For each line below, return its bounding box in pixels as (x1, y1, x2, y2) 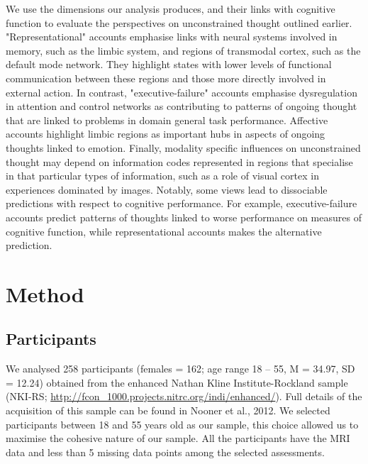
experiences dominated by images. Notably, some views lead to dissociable (6, 182, 328, 197)
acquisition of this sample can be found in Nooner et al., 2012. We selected (6, 403, 330, 418)
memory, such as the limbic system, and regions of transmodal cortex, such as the (6, 43, 361, 57)
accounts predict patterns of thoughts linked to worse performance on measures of (6, 209, 362, 224)
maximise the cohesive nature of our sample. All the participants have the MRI (6, 431, 350, 446)
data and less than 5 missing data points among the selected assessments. (6, 444, 325, 459)
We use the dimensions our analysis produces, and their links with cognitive (6, 1, 335, 16)
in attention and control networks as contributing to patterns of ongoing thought (6, 99, 357, 114)
